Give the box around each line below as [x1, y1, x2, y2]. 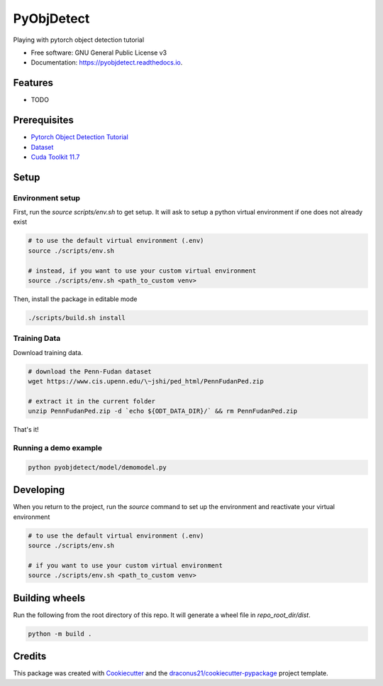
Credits [13, 650, 47, 663]
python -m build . [28, 629, 92, 638]
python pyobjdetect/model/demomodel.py [28, 463, 167, 472]
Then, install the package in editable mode [13, 295, 138, 303]
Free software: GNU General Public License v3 [30, 48, 167, 57]
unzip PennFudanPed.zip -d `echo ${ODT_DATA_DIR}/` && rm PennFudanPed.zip [28, 407, 298, 415]
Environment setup [13, 192, 81, 202]
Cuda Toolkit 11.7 [30, 153, 80, 161]
